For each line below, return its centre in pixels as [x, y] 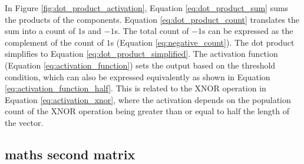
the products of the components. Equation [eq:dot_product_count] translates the [152, 19]
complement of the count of [54, 42]
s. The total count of [152, 31]
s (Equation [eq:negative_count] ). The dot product [202, 42]
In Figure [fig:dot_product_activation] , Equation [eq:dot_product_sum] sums [147, 8]
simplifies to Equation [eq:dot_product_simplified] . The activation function [141, 54]
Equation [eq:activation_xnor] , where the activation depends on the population [148, 99]
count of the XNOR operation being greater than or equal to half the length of [147, 111]
